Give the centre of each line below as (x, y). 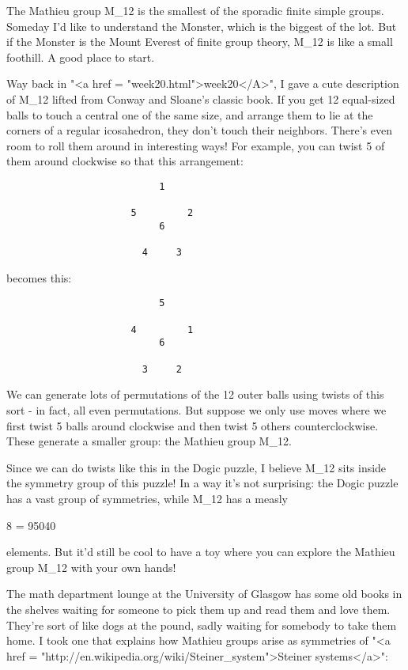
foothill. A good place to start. (81, 57)
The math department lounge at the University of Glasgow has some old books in (204, 594)
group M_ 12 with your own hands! (91, 567)
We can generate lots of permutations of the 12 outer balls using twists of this (195, 394)
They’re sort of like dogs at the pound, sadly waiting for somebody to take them (202, 625)
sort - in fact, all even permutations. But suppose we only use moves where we (196, 410)
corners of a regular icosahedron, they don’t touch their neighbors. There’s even (199, 130)
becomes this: (39, 277)
